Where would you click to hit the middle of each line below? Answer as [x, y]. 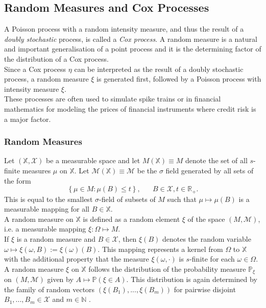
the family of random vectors [50, 289]
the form [18, 180]
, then [127, 238]
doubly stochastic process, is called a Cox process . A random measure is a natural [131, 39]
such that [182, 199]
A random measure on [39, 219]
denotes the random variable [207, 238]
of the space [206, 219]
